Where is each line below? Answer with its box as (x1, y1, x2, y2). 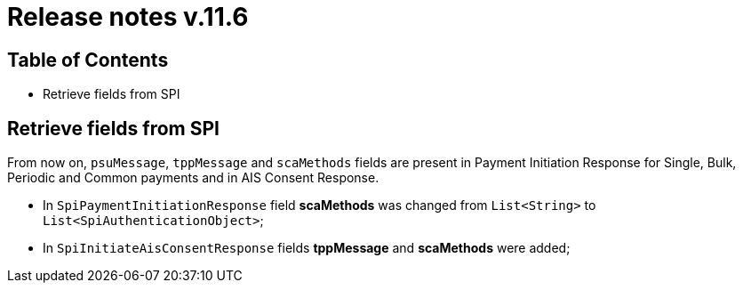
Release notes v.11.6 (7, 2, 249, 32)
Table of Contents (7, 48, 169, 71)
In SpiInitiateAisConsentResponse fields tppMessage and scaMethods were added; (43, 240, 571, 256)
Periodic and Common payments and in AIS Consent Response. (7, 170, 379, 186)
